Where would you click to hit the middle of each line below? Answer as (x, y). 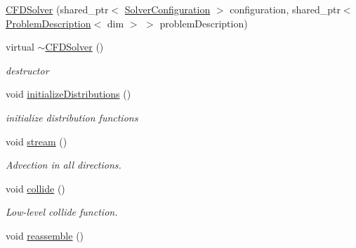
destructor (27, 70)
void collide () (35, 188)
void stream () (37, 141)
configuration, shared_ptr (285, 9)
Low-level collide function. (62, 212)
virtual (20, 47)
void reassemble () (45, 235)
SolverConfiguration (167, 9)
